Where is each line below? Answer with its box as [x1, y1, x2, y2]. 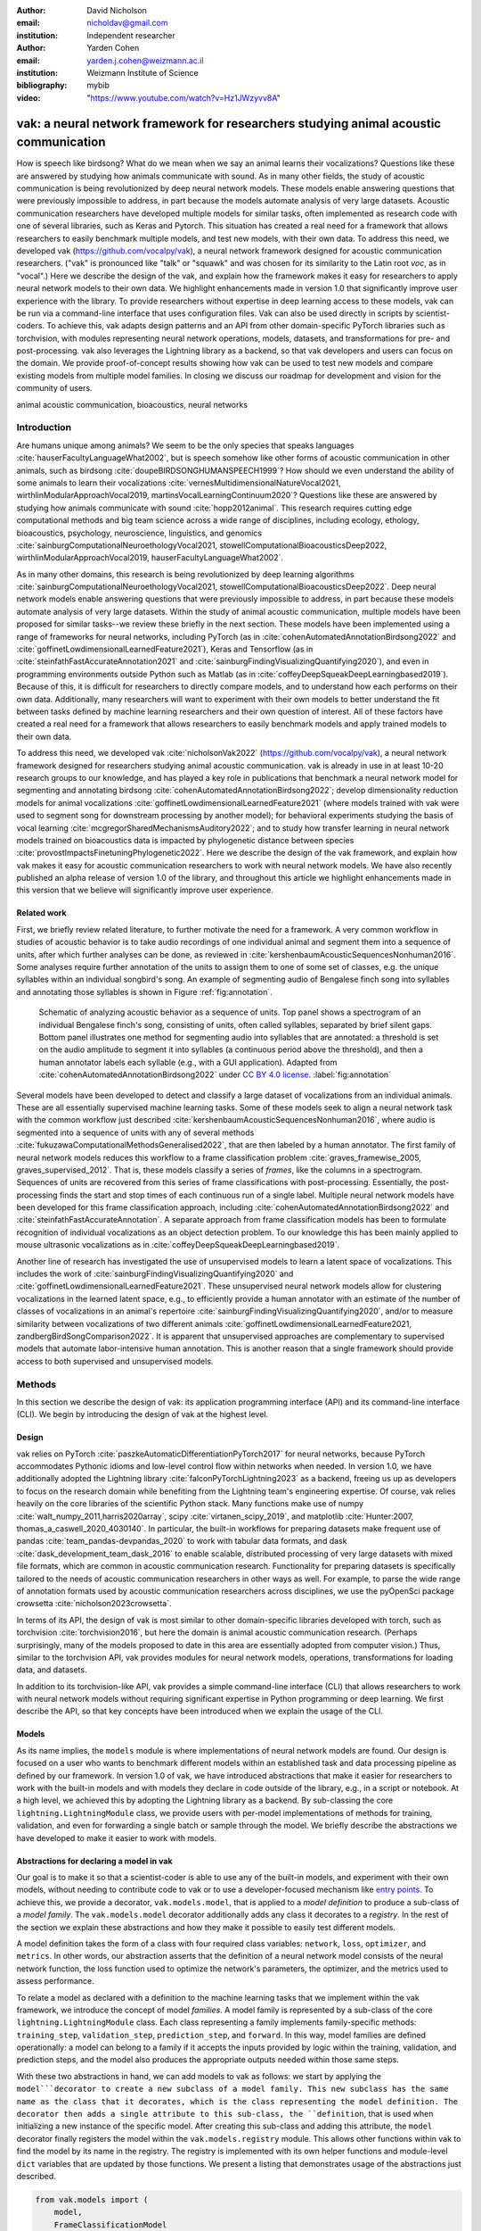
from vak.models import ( [35, 2194, 149, 2204]
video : [16, 92, 41, 103]
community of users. [16, 383, 93, 394]
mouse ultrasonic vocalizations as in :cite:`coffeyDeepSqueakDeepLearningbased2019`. [16, 1240, 340, 1250]
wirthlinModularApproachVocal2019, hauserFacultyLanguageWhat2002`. [16, 552, 284, 563]
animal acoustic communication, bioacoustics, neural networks [16, 399, 249, 410]
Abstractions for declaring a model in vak [16, 1855, 173, 1866]
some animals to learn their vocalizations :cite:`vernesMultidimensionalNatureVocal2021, [16, 477, 342, 488]
